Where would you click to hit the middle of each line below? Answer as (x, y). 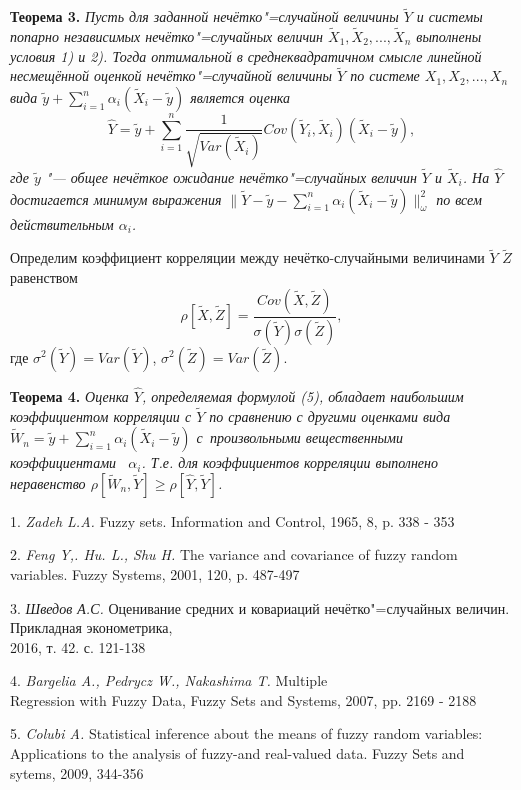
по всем (459, 198)
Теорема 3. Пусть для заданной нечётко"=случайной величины (204, 16)
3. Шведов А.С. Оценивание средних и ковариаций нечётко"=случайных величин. (260, 607)
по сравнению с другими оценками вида (330, 415)
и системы (449, 16)
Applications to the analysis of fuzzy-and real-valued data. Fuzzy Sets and (237, 753)
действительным (62, 223)
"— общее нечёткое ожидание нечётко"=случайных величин (231, 177)
